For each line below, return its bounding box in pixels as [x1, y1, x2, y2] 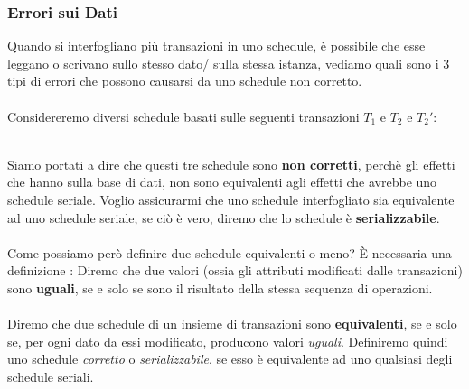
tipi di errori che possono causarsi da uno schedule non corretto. [7, 71, 362, 90]
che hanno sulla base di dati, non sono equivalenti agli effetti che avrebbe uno [7, 172, 437, 191]
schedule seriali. [7, 366, 94, 385]
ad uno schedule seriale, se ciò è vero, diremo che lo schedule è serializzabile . [7, 208, 440, 227]
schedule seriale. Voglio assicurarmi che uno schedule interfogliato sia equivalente [7, 190, 455, 208]
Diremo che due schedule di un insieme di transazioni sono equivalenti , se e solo [7, 314, 457, 333]
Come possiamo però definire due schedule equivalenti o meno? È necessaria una [7, 243, 452, 262]
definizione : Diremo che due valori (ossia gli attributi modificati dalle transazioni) [7, 261, 463, 280]
